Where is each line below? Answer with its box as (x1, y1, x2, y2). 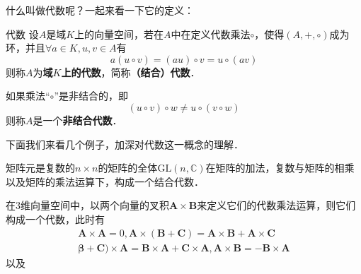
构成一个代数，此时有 (6, 211, 105, 226)
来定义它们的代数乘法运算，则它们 (197, 198, 356, 213)
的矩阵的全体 (98, 160, 158, 175)
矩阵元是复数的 (6, 160, 75, 175)
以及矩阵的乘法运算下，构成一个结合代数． (6, 174, 204, 189)
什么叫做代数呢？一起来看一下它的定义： (6, 3, 194, 17)
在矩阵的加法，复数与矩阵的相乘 (205, 160, 355, 175)
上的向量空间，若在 (74, 26, 164, 41)
